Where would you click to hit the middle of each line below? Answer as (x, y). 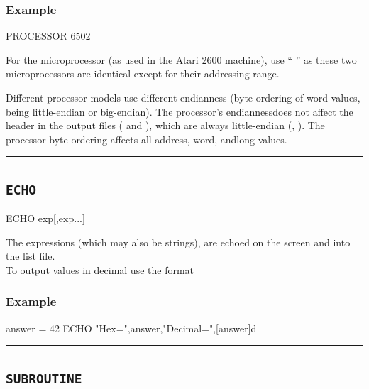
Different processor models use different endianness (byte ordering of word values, (183, 97)
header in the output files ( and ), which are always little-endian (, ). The (165, 125)
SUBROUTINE (44, 378)
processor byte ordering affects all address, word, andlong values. (147, 139)
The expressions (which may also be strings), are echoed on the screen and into (178, 242)
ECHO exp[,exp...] (45, 218)
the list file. (31, 256)
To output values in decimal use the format (100, 269)
